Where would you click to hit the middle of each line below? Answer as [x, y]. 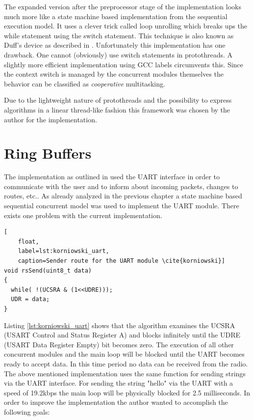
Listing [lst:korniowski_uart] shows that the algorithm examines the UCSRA [120, 325]
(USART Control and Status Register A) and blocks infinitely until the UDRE [122, 335]
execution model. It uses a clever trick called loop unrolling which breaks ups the [126, 26]
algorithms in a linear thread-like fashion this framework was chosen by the [117, 109]
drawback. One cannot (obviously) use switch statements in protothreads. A [118, 54]
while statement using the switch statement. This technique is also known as [119, 35]
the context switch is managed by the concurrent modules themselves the [114, 74]
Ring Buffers [48, 153]
